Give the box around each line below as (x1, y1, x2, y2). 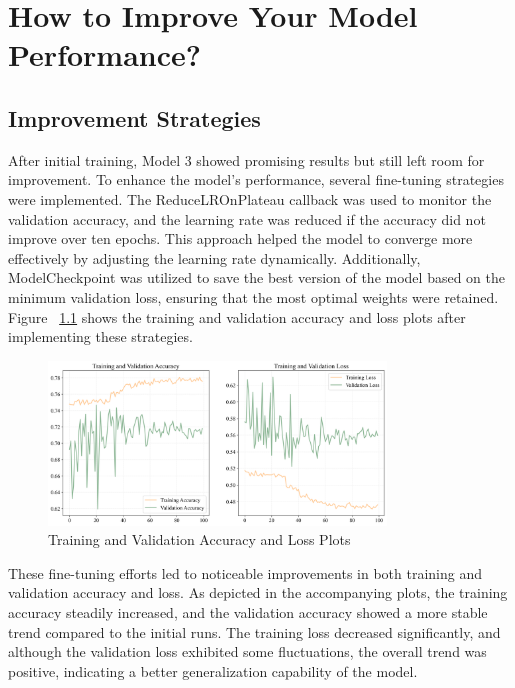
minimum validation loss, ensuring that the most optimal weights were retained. (8, 286, 499, 307)
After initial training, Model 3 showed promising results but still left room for (8, 149, 485, 170)
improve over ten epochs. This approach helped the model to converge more (8, 228, 473, 249)
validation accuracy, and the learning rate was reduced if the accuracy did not (8, 208, 486, 229)
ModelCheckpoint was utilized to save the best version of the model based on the (8, 267, 505, 288)
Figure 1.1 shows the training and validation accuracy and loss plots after (8, 306, 466, 327)
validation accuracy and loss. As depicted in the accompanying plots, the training (8, 582, 508, 603)
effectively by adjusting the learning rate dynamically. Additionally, (8, 247, 421, 268)
